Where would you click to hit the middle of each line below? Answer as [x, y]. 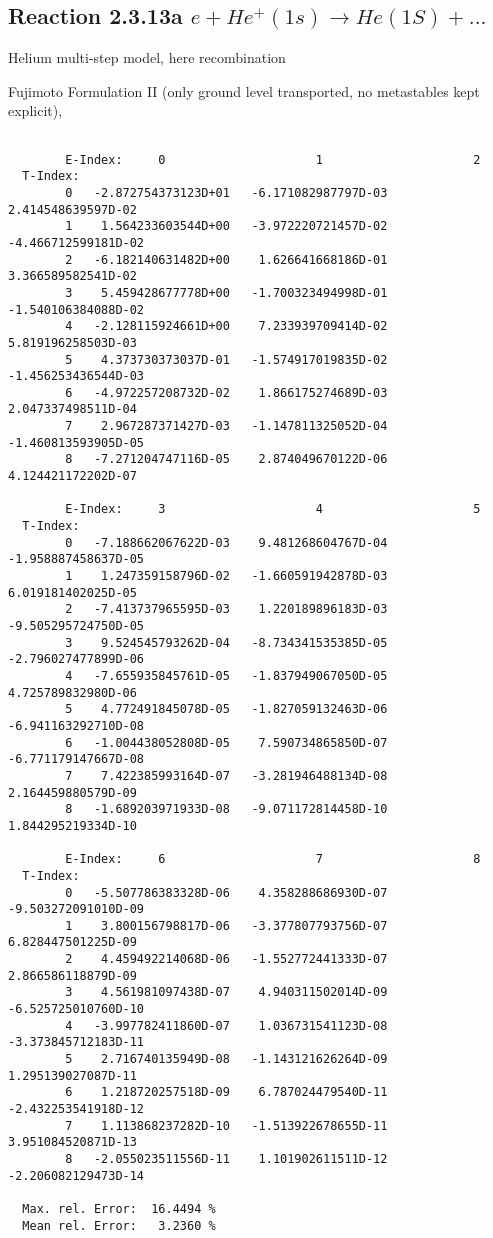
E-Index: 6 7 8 [273, 859]
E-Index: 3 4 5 [273, 509]
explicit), [35, 110]
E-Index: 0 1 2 [273, 159]
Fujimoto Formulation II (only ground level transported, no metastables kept [244, 90]
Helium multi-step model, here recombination [147, 57]
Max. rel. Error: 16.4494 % [119, 1208]
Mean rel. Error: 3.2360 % [119, 1225]
